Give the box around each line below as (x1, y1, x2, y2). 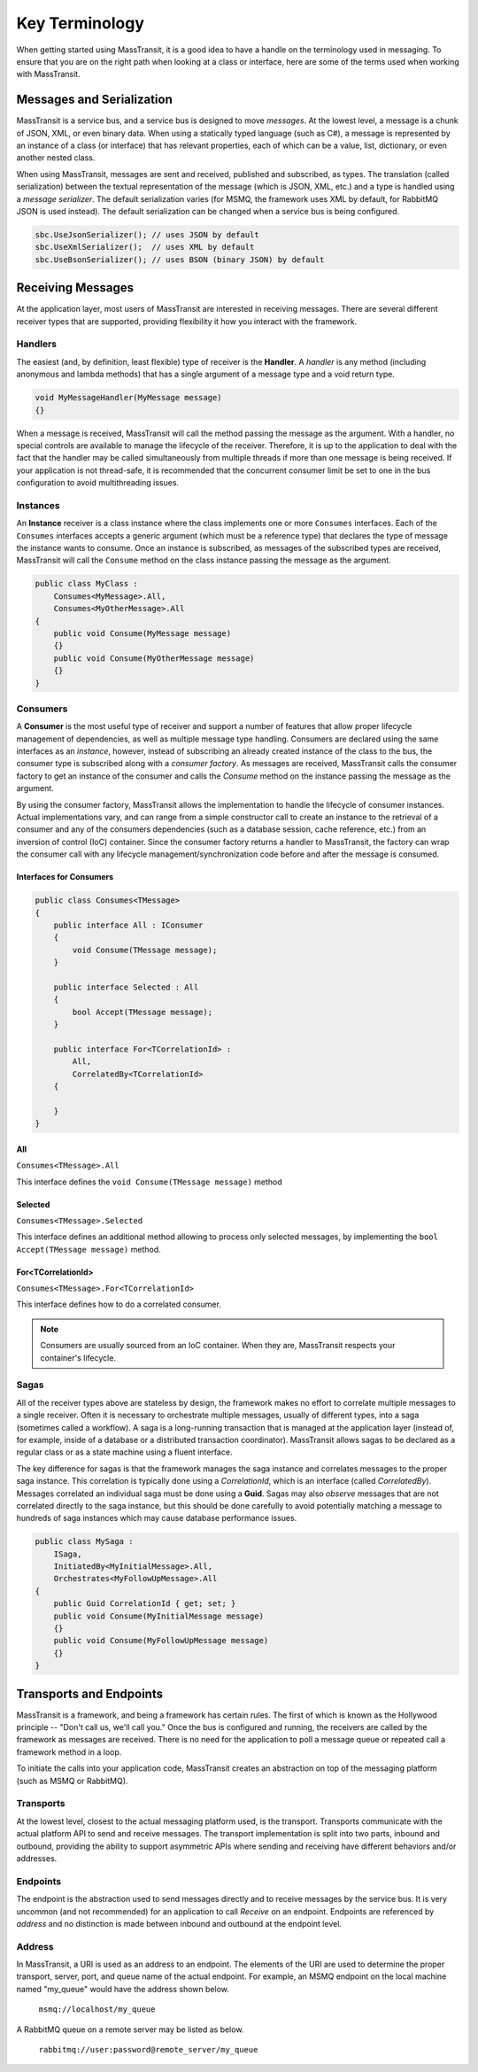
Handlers (16, 338, 58, 350)
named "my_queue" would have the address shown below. (16, 1983, 229, 1994)
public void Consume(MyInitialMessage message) (53, 1610, 265, 1621)
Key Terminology (16, 13, 145, 33)
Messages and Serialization (16, 92, 173, 107)
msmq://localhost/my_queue (38, 2005, 156, 2014)
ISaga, (53, 1548, 82, 1559)
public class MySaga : (35, 1537, 134, 1547)
